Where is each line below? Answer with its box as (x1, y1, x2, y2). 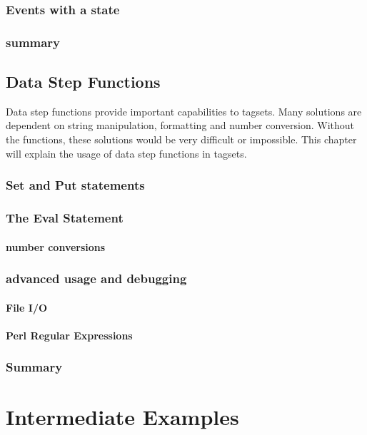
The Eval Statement (6, 209, 124, 227)
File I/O (6, 300, 48, 314)
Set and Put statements (6, 176, 145, 194)
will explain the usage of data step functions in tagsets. (6, 145, 247, 160)
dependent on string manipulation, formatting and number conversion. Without (6, 118, 355, 133)
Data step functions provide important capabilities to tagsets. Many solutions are (6, 103, 362, 118)
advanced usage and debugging (6, 270, 187, 287)
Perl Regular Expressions (6, 327, 133, 342)
